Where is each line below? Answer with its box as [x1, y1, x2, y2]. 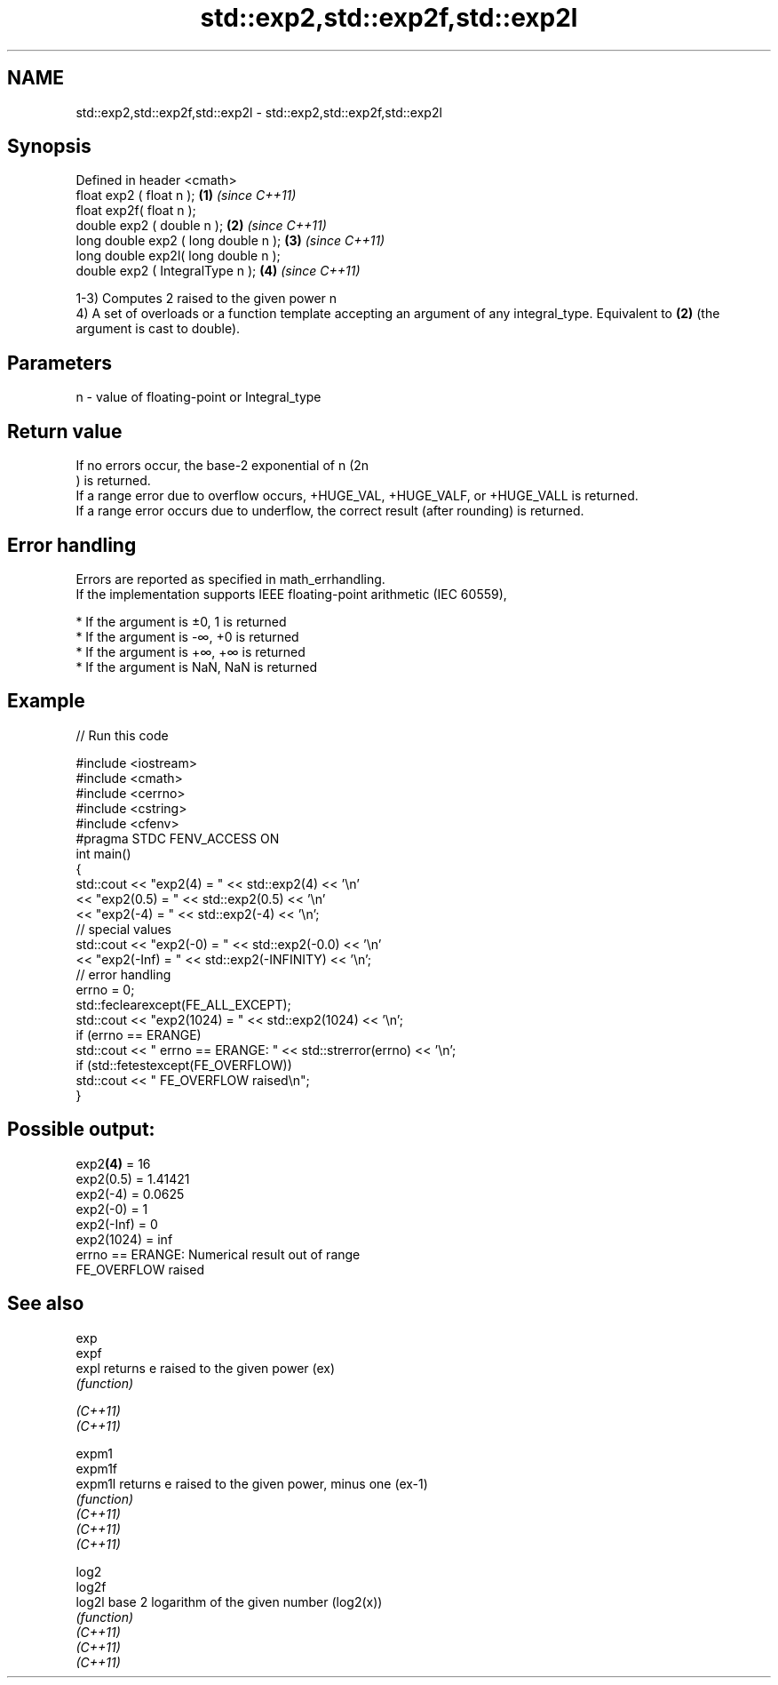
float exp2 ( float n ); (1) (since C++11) [75, 188, 297, 204]
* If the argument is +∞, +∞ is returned [75, 643, 306, 659]
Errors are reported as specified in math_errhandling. [75, 571, 385, 587]
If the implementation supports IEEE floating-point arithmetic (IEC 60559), [75, 586, 507, 602]
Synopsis [7, 135, 91, 158]
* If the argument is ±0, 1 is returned [75, 613, 287, 629]
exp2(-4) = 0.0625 [75, 1186, 185, 1202]
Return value [7, 419, 123, 443]
